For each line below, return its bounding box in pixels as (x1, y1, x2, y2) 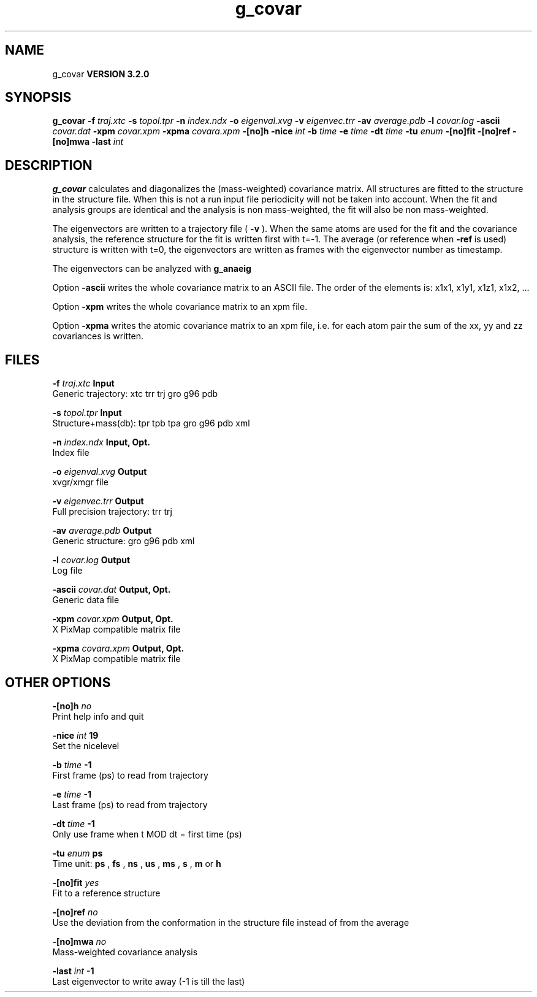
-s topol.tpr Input (52, 407, 122, 418)
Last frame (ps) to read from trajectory (52, 799, 208, 810)
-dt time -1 (52, 818, 95, 829)
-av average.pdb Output (52, 525, 152, 536)
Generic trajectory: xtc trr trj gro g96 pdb (52, 388, 218, 399)
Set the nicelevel (52, 740, 120, 751)
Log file (52, 565, 83, 576)
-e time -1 (52, 788, 92, 799)
